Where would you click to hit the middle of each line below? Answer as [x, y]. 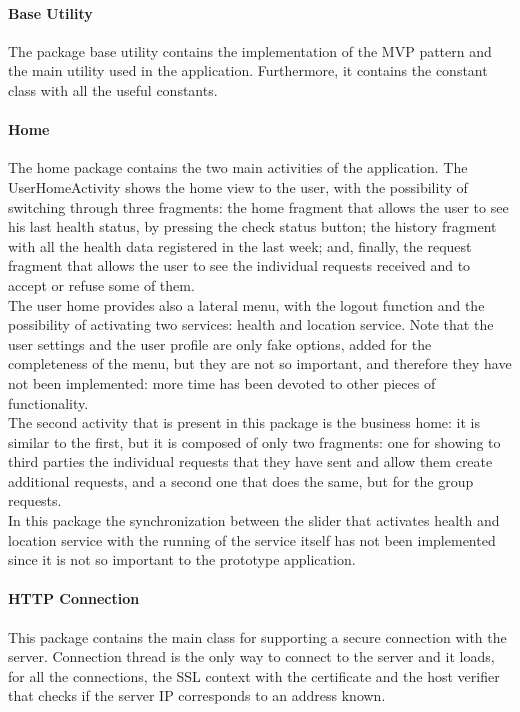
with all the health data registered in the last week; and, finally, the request [240, 245]
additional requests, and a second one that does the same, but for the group [241, 480]
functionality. [48, 402]
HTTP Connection [74, 598]
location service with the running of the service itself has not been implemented [252, 539]
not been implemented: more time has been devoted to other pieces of [222, 382]
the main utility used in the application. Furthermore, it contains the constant [248, 70]
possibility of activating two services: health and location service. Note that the [251, 324]
